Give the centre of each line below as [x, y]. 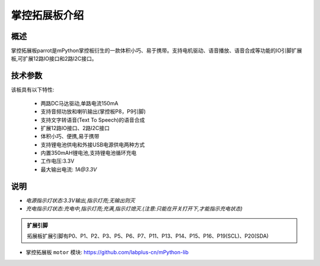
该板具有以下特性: [33, 90]
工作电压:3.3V [57, 161]
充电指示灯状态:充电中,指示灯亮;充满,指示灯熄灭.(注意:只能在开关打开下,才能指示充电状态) [134, 209]
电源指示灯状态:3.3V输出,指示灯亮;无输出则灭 [81, 200]
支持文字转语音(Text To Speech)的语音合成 [93, 120]
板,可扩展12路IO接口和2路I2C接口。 [54, 59]
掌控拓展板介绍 [47, 15]
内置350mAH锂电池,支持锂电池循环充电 [89, 153]
